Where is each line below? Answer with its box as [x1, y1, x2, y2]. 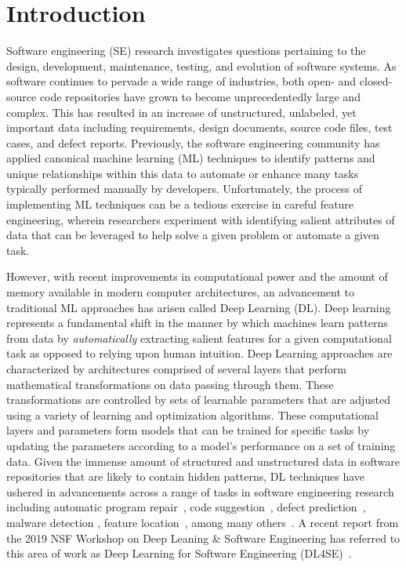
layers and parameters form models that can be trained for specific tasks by [6, 422, 370, 438]
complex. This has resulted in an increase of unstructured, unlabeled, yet [6, 104, 357, 120]
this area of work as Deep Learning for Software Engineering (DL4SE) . [6, 545, 352, 562]
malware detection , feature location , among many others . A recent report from [6, 514, 399, 530]
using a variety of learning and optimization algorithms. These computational [6, 406, 379, 423]
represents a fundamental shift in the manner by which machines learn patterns [6, 314, 388, 331]
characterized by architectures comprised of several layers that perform [6, 361, 346, 376]
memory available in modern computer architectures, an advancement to [6, 284, 354, 300]
